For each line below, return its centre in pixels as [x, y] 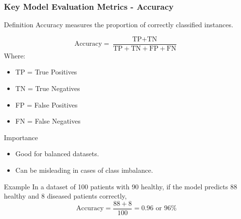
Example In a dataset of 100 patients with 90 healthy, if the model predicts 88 [120, 186]
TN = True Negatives [48, 88]
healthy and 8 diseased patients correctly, [65, 196]
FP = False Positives [46, 104]
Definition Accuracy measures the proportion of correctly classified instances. [119, 25]
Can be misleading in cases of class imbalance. [84, 170]
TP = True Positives [46, 72]
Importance [21, 137]
